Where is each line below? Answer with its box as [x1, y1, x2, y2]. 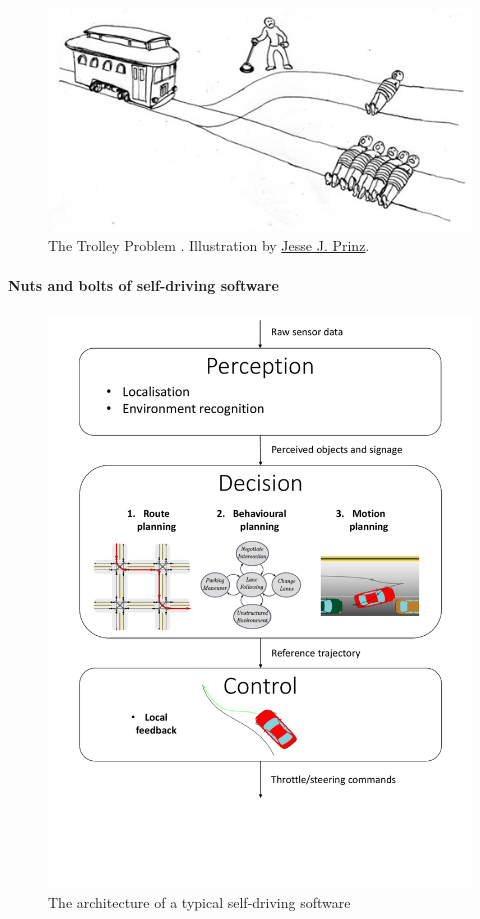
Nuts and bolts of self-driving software [8, 274, 279, 295]
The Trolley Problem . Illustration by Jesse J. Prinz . [48, 235, 370, 256]
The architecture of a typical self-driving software [48, 891, 351, 912]
